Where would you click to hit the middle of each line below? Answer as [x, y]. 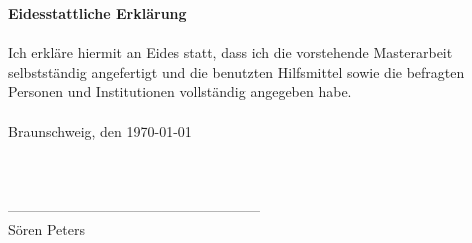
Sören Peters [46, 228]
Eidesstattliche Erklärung [97, 13]
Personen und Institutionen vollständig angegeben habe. [180, 91]
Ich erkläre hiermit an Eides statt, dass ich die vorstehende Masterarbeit [230, 52]
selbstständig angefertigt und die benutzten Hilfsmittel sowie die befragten [236, 71]
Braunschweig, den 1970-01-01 [100, 130]
